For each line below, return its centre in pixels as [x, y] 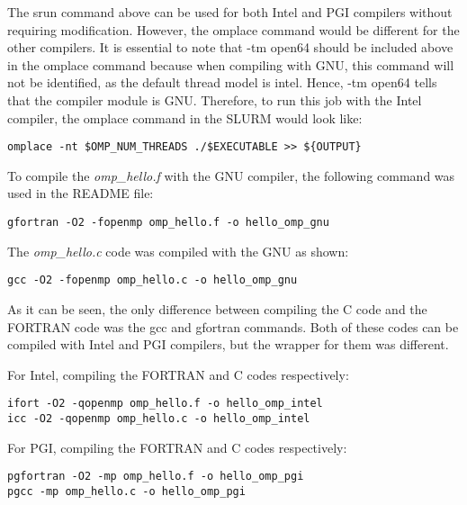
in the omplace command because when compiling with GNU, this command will [231, 64]
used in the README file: [81, 193]
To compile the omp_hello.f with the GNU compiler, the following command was [231, 175]
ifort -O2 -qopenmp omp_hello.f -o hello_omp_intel [165, 404]
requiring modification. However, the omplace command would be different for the [233, 29]
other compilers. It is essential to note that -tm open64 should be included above [230, 47]
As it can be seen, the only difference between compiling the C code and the [217, 308]
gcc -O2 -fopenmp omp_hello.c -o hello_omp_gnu [153, 280]
